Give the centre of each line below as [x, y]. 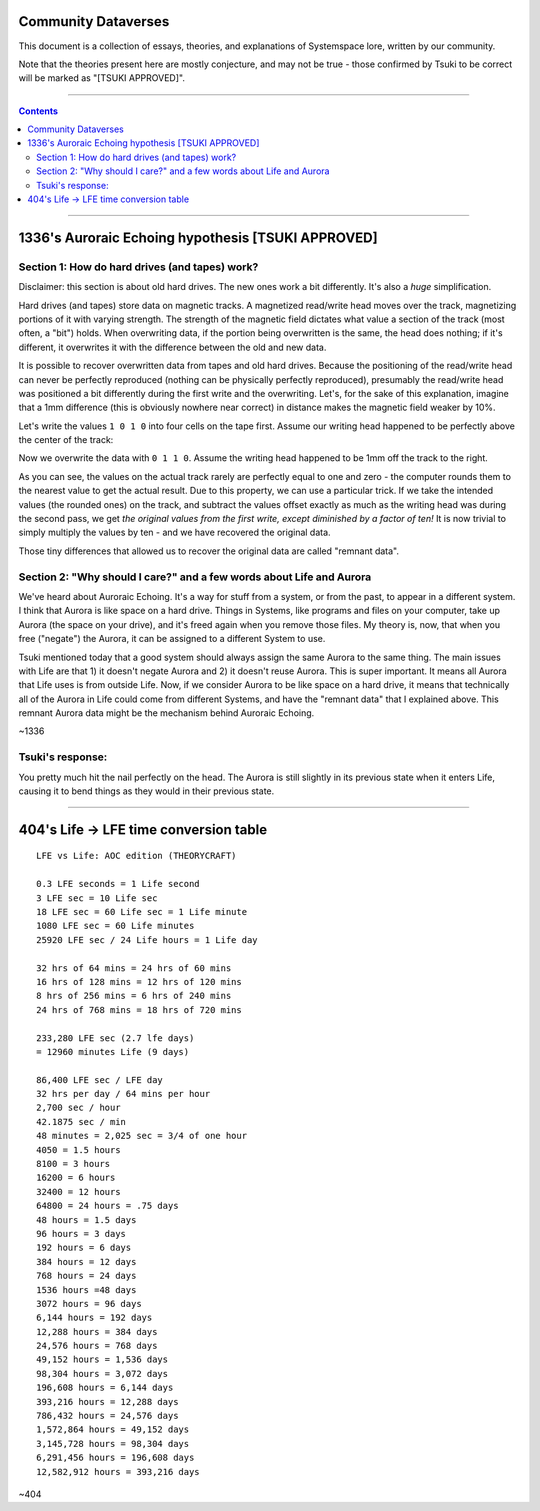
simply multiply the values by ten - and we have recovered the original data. [174, 532]
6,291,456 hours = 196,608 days [115, 1458]
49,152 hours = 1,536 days [102, 1359]
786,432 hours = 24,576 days [107, 1416]
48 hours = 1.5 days [86, 1219]
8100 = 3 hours [73, 1164]
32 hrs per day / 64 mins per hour [123, 1094]
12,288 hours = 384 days [97, 1331]
